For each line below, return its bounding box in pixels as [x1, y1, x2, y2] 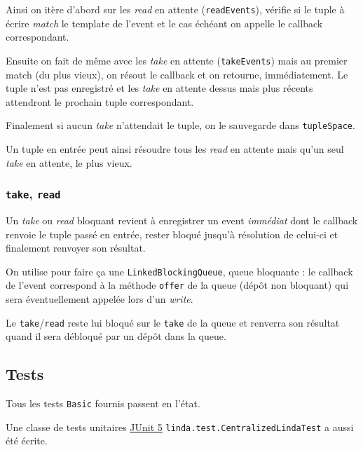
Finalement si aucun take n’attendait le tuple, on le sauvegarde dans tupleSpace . [6, 118, 355, 132]
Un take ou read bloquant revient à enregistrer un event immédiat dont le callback [6, 212, 358, 227]
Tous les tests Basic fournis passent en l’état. [6, 396, 200, 411]
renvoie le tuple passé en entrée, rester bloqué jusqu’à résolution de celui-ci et [6, 226, 338, 241]
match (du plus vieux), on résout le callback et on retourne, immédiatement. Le [6, 67, 348, 81]
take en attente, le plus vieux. [6, 155, 132, 170]
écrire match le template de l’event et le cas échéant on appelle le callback [6, 15, 323, 30]
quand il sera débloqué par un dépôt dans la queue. [6, 329, 226, 343]
